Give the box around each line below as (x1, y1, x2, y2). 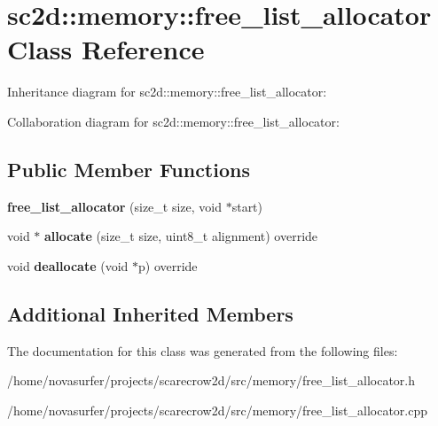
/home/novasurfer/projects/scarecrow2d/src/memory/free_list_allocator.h (7, 371, 416, 390)
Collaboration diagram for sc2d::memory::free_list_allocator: (7, 112, 340, 130)
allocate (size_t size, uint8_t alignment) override (44, 227, 318, 245)
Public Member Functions (7, 155, 250, 182)
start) (231, 197, 263, 215)
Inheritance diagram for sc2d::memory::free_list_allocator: (7, 82, 327, 101)
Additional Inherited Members (7, 299, 293, 327)
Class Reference (7, 31, 205, 67)
